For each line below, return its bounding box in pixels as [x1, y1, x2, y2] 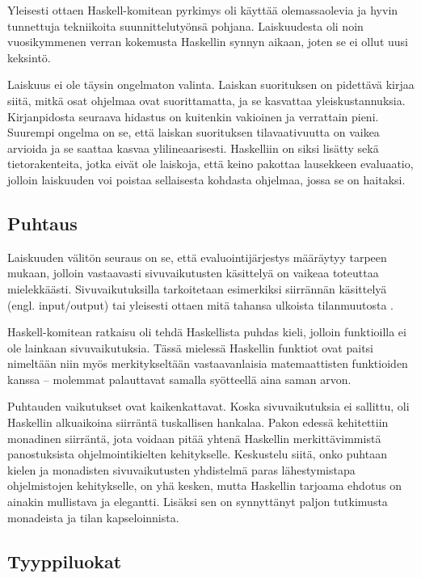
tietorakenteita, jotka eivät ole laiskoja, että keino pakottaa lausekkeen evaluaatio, [7, 155, 414, 172]
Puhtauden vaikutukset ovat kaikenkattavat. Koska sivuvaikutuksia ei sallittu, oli [7, 398, 410, 415]
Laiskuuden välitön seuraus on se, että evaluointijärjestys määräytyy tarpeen [7, 248, 387, 265]
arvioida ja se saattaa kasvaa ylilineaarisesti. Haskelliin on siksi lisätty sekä [7, 139, 379, 156]
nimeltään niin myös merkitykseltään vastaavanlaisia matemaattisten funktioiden [7, 355, 408, 372]
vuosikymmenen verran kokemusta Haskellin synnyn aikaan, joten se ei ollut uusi [7, 33, 408, 50]
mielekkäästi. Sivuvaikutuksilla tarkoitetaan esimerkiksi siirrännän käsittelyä [7, 280, 387, 297]
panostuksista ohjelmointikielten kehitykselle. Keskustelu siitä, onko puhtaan [7, 445, 387, 462]
